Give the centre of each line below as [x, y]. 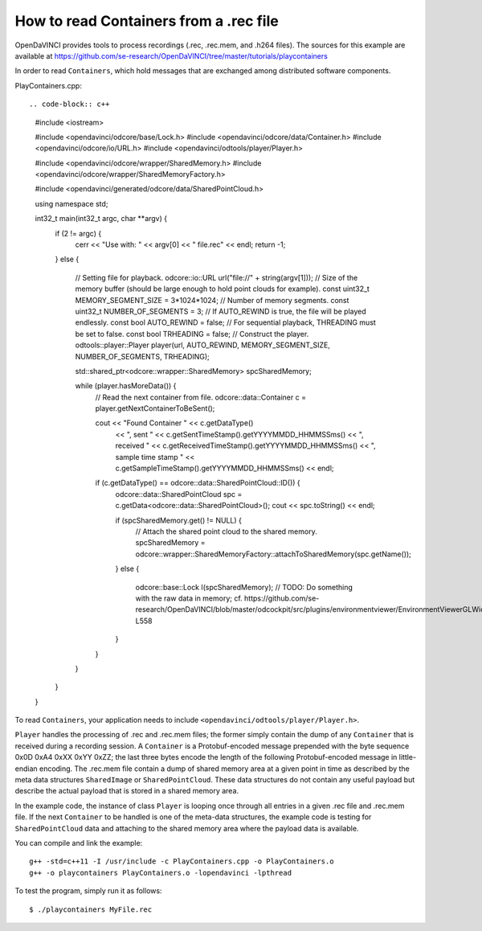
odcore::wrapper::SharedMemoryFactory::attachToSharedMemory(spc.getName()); [273, 554]
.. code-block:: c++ [69, 104]
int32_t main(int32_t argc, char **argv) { [101, 219]
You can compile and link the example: [79, 843]
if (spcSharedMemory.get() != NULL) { [179, 520]
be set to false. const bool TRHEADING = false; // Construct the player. [192, 334]
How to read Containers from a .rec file [147, 21]
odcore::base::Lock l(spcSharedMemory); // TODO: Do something [244, 587]
